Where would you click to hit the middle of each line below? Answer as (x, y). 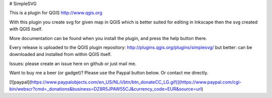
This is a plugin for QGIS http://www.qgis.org (56, 13)
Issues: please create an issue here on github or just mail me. (73, 63)
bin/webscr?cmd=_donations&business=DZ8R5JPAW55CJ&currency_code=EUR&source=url (106, 89)
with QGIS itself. (26, 29)
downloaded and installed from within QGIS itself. (60, 54)
